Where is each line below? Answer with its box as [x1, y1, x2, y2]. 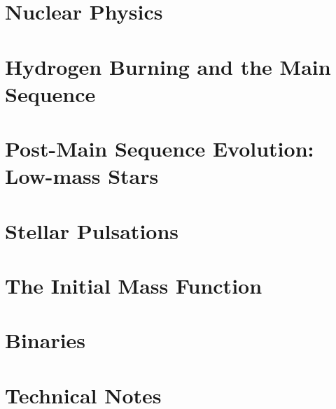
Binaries [5, 326, 86, 354]
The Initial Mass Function [5, 271, 262, 300]
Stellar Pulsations [5, 216, 179, 245]
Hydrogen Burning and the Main [5, 52, 331, 80]
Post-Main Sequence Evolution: [5, 134, 314, 163]
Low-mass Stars [5, 162, 159, 190]
